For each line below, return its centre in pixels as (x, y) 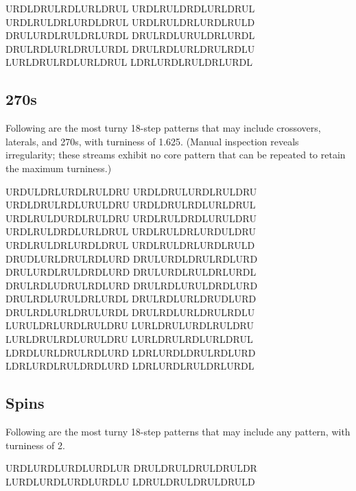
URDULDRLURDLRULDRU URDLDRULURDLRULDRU (131, 191)
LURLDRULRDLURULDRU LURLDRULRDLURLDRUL (129, 339)
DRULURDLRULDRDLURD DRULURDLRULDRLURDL (131, 272)
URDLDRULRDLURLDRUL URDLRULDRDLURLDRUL (130, 8)
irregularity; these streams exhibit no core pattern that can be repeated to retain (176, 155)
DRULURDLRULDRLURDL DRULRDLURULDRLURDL (130, 35)
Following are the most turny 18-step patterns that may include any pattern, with (178, 432)
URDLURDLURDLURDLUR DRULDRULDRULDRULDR (131, 468)
